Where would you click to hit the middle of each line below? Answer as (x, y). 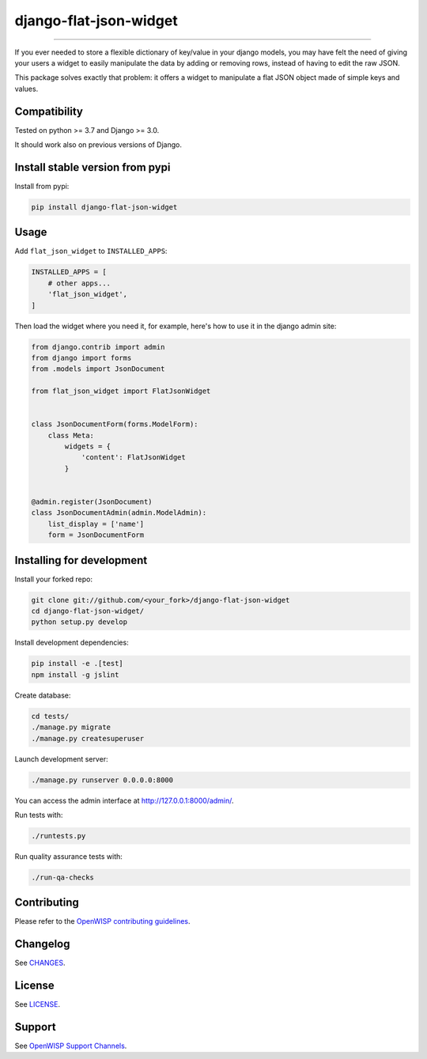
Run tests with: (39, 815)
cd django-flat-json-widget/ (88, 611)
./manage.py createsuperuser (88, 738)
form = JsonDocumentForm (96, 535)
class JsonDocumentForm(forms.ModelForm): (115, 424)
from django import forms (81, 357)
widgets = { (87, 446)
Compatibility (49, 111)
